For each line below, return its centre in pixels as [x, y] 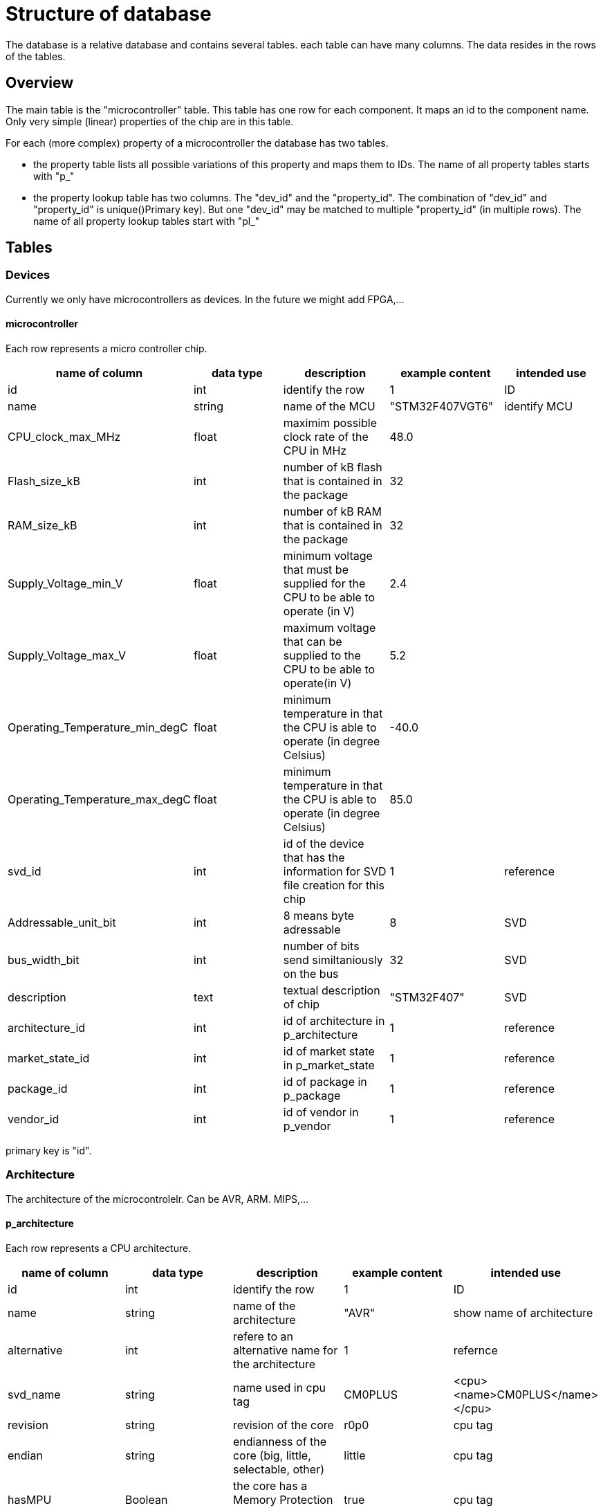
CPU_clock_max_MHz [64, 437]
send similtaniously [333, 960]
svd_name [34, 1395]
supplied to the [322, 656]
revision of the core [283, 1425]
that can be [313, 642]
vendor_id [34, 1119]
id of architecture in [334, 1021]
